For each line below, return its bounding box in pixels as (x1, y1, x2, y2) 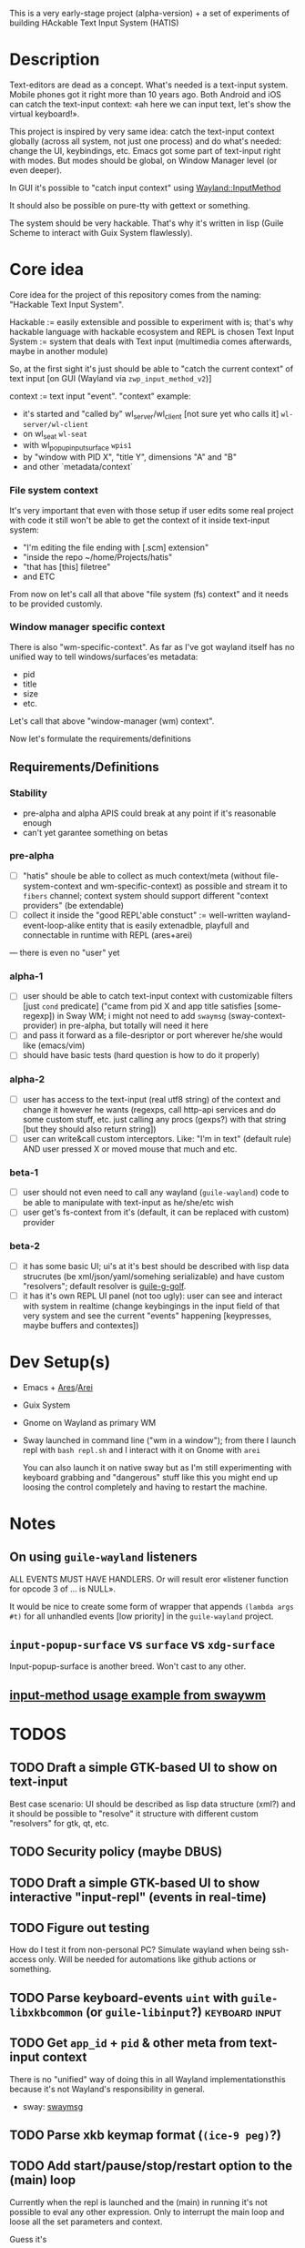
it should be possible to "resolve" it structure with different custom (9, 1807, 259, 1819)
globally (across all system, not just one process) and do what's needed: (9, 136, 282, 147)
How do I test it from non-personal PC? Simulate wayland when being (9, 1944, 270, 1956)
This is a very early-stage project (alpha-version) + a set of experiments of (9, 8, 290, 18)
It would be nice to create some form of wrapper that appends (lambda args (9, 1601, 294, 1612)
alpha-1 (9, 970, 44, 982)
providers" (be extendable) (22, 900, 125, 910)
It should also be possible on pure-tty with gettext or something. (9, 199, 250, 210)
